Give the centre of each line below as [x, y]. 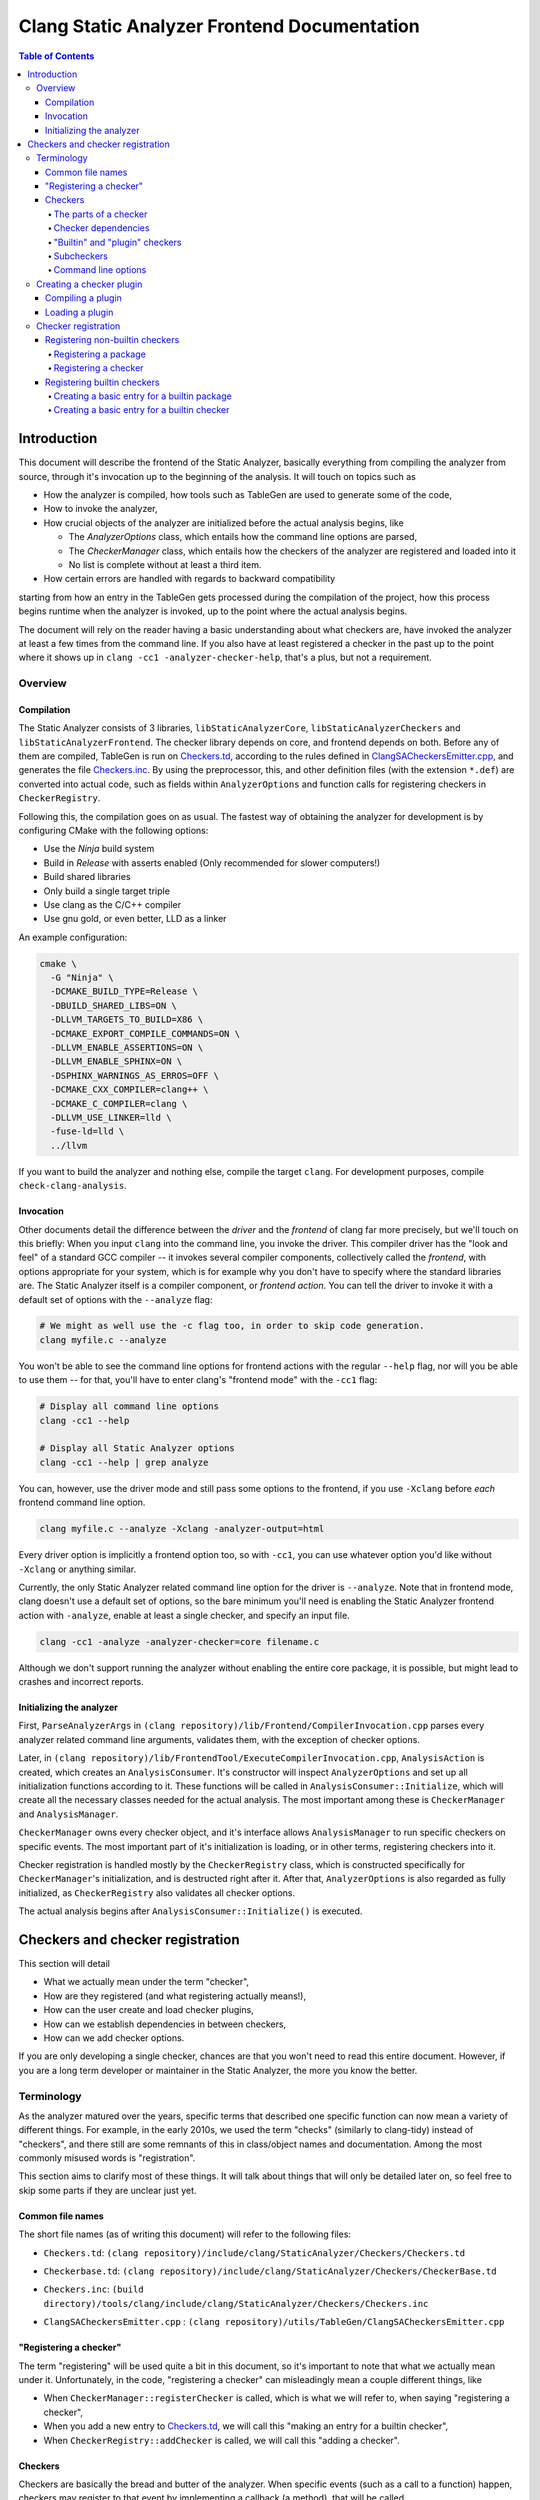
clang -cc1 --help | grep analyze [124, 1462]
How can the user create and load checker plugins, [148, 2010]
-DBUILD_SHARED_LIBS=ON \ [113, 1005]
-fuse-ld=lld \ [87, 1131]
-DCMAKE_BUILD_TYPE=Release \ [124, 991]
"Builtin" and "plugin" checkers [117, 242]
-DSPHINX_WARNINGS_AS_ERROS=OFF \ [135, 1075]
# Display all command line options [129, 1406]
